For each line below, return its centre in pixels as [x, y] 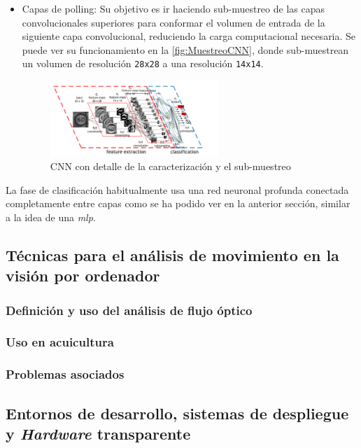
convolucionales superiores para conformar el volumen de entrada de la [174, 22]
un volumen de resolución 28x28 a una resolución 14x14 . [143, 63]
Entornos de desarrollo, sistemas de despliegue [177, 413]
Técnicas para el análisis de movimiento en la [172, 254]
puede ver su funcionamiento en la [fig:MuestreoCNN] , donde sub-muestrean [185, 49]
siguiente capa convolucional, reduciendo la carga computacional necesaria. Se [189, 36]
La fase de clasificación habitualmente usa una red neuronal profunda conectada [177, 189]
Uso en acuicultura [60, 342]
